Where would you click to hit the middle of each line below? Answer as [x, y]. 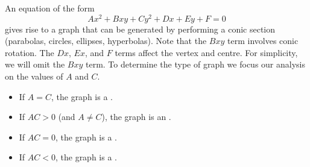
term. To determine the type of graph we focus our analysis [195, 64]
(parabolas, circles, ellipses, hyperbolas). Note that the [106, 41]
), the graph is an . [136, 117]
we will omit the [35, 64]
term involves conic [263, 41]
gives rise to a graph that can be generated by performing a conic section [140, 29]
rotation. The [30, 52]
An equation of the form [50, 8]
